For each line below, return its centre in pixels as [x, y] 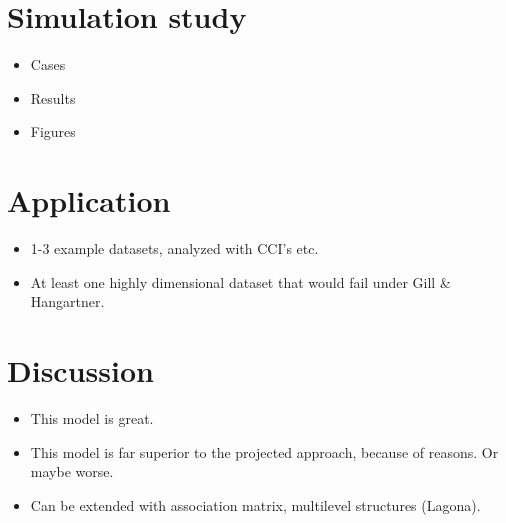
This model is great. [92, 417]
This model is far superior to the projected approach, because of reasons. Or [264, 451]
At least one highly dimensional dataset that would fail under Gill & [240, 281]
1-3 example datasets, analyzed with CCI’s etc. [174, 248]
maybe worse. [72, 471]
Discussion [80, 370]
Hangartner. [67, 301]
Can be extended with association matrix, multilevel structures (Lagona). [255, 504]
